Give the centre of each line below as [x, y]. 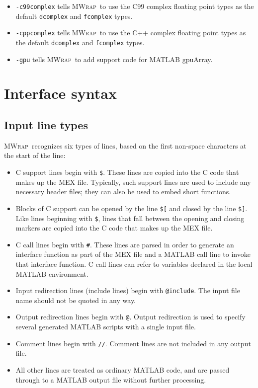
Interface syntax [60, 93]
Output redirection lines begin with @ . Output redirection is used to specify [130, 317]
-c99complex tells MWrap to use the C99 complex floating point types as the [135, 6]
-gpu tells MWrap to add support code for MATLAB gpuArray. [114, 59]
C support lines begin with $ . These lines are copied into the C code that [127, 172]
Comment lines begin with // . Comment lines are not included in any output [133, 343]
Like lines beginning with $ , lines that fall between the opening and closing [130, 218]
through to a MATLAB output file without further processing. [111, 379]
